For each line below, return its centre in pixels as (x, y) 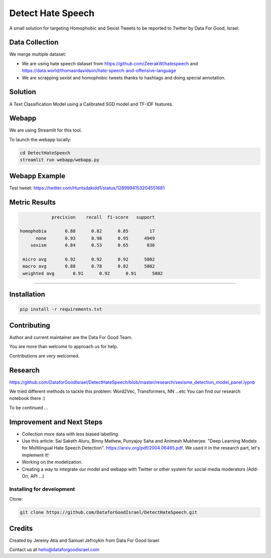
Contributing (30, 325)
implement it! (35, 455)
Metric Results (33, 202)
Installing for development (42, 489)
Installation (27, 295)
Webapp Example (37, 176)
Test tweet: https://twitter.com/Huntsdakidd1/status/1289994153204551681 (87, 188)
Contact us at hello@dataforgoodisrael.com (54, 549)
